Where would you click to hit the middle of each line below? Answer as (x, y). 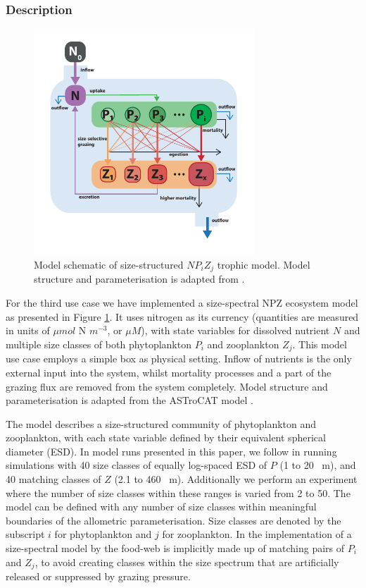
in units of (28, 330)
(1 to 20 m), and (318, 465)
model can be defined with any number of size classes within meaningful (161, 507)
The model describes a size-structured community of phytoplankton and (161, 423)
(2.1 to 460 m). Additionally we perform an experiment (236, 479)
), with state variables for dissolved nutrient (235, 330)
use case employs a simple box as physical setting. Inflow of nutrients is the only (179, 359)
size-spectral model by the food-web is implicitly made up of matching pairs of (175, 548)
